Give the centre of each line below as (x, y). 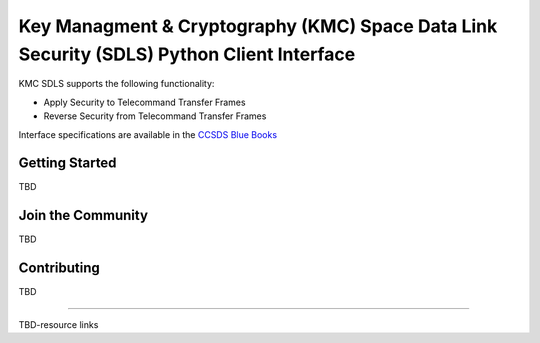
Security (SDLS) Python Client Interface (187, 54)
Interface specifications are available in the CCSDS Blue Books (148, 134)
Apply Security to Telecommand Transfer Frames (144, 102)
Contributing (59, 268)
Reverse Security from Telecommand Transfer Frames (155, 116)
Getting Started (67, 163)
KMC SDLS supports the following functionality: (116, 84)
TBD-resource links (58, 324)
